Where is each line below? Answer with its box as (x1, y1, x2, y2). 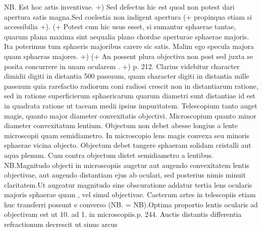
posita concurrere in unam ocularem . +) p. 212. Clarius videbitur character (4, 61, 240, 71)
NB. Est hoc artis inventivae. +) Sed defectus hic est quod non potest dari (4, 2, 235, 12)
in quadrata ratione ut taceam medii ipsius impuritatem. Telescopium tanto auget (4, 100, 257, 110)
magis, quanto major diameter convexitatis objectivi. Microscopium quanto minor (4, 110, 256, 121)
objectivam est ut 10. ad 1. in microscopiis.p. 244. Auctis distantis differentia (4, 209, 242, 219)
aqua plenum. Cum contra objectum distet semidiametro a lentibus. (4, 149, 214, 160)
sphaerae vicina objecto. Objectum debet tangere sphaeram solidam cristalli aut (4, 140, 251, 150)
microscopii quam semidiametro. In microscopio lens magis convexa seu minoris (4, 130, 249, 140)
